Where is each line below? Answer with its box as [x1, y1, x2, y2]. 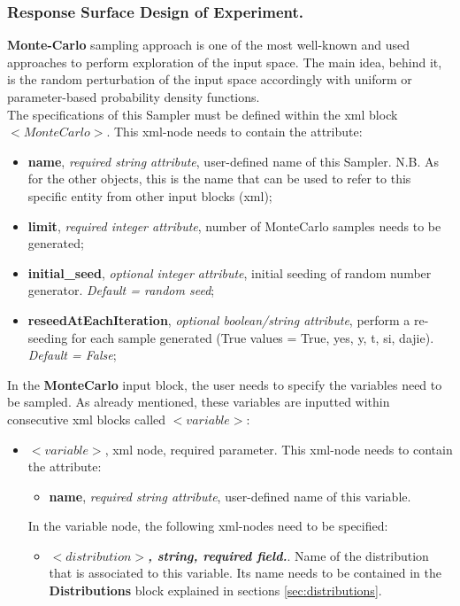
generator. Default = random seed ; [27, 281, 215, 299]
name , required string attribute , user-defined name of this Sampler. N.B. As [27, 151, 440, 170]
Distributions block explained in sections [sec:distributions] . [49, 581, 382, 600]
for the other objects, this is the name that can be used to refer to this [27, 169, 411, 188]
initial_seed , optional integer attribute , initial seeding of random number [27, 263, 432, 282]
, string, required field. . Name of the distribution [147, 546, 429, 564]
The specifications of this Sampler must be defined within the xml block [7, 105, 398, 123]
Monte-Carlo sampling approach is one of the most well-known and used [7, 35, 410, 54]
